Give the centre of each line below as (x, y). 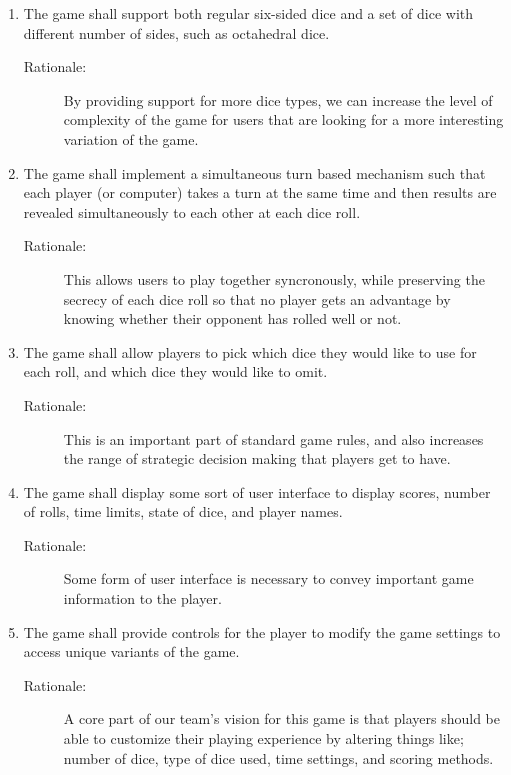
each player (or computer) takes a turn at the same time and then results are (260, 192)
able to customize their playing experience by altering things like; (263, 738)
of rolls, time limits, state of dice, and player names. (183, 511)
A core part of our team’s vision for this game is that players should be (281, 718)
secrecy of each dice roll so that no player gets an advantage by (257, 298)
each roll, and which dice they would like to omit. (175, 371)
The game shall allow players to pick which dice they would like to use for (250, 351)
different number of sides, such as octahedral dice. (176, 32)
